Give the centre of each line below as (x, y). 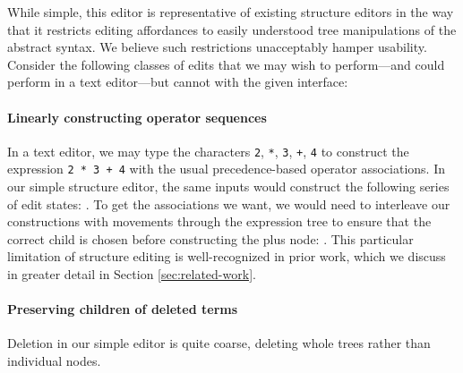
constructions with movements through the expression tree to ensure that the (219, 221)
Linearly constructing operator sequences (137, 117)
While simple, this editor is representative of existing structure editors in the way (231, 12)
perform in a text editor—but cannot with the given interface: (178, 82)
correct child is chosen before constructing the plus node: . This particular (210, 238)
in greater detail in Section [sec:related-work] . (132, 274)
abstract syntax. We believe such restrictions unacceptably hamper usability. (217, 47)
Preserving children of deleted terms (123, 309)
